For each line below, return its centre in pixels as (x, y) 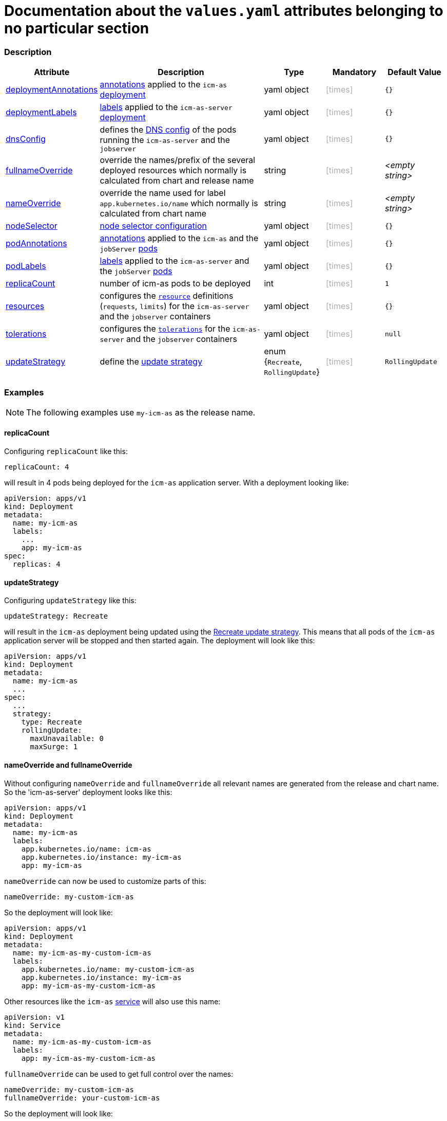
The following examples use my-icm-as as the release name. (141, 412)
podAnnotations (36, 243)
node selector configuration (153, 226)
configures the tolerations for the (165, 329)
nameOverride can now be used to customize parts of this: (105, 881)
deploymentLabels (41, 112)
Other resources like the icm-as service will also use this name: (112, 1001)
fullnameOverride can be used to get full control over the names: (119, 1074)
